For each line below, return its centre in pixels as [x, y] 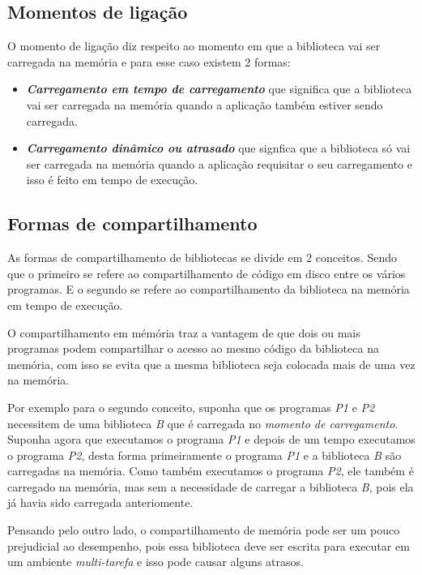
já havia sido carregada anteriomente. [100, 502]
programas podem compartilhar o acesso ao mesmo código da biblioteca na [193, 348]
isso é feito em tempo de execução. [112, 180]
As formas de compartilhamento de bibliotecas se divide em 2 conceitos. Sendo [202, 257]
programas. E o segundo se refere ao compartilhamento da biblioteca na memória [209, 289]
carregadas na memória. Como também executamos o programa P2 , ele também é [211, 471]
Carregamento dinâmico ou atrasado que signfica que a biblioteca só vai [218, 148]
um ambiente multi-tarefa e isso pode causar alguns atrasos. [156, 562]
